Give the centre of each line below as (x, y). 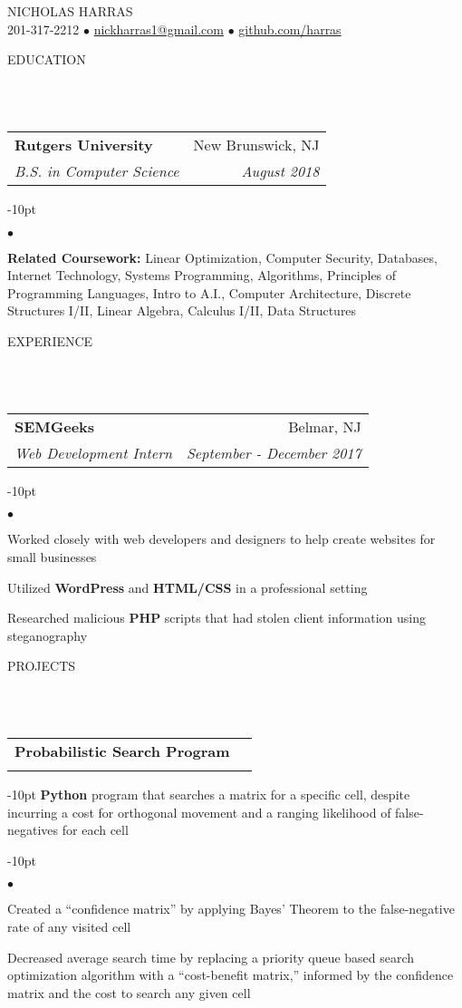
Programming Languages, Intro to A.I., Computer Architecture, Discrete (209, 292)
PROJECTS (42, 666)
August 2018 (280, 170)
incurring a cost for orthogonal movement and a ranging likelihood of (199, 812)
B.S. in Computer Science (97, 170)
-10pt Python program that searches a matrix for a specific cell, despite (209, 795)
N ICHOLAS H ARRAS (70, 11)
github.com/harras (290, 29)
